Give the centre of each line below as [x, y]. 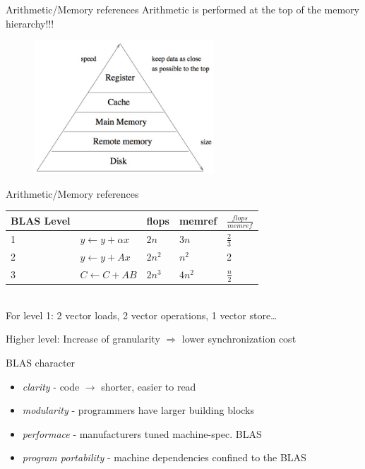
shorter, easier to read [149, 386]
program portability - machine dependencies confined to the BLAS [164, 457]
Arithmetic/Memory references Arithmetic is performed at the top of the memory [182, 9]
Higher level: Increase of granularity [83, 339]
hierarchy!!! [30, 23]
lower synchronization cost [239, 339]
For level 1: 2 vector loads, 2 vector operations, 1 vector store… [142, 315]
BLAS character [41, 362]
